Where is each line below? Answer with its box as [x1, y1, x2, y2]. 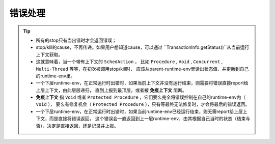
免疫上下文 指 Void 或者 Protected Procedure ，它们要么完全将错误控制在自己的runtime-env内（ [36, 94, 246, 100]
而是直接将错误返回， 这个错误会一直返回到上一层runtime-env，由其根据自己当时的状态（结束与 [49, 116, 251, 122]
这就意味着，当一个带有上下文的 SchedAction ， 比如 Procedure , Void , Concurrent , [36, 59, 223, 65]
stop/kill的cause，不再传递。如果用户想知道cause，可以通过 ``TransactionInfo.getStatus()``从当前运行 [36, 44, 250, 50]
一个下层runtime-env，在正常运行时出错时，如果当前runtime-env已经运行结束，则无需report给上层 [36, 108, 243, 114]
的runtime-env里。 [36, 73, 75, 79]
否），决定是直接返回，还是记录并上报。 [36, 123, 119, 129]
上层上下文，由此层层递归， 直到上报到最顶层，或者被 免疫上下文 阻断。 [36, 87, 187, 93]
